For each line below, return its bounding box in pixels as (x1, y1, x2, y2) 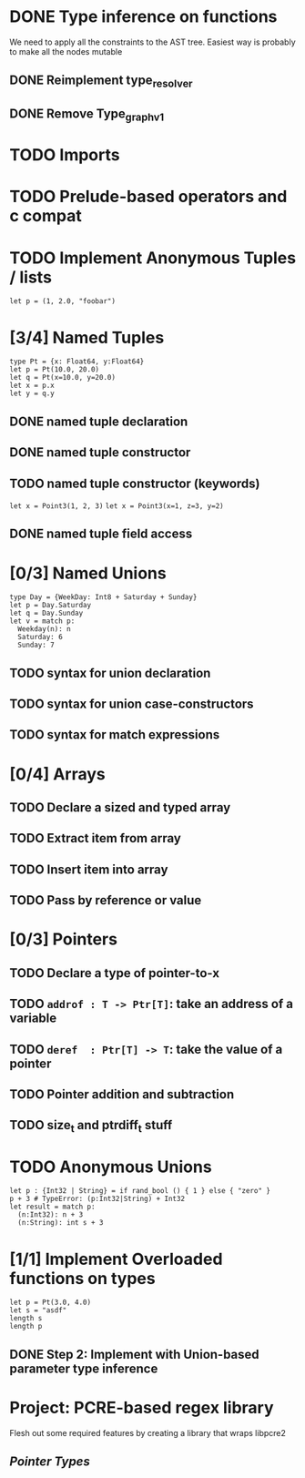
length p (9, 1322, 43, 1331)
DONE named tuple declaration (9, 413, 188, 429)
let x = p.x (9, 381, 55, 391)
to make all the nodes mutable (9, 46, 123, 56)
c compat (9, 206, 82, 227)
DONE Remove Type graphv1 (9, 106, 165, 124)
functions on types (9, 1268, 157, 1289)
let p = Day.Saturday (9, 601, 92, 610)
